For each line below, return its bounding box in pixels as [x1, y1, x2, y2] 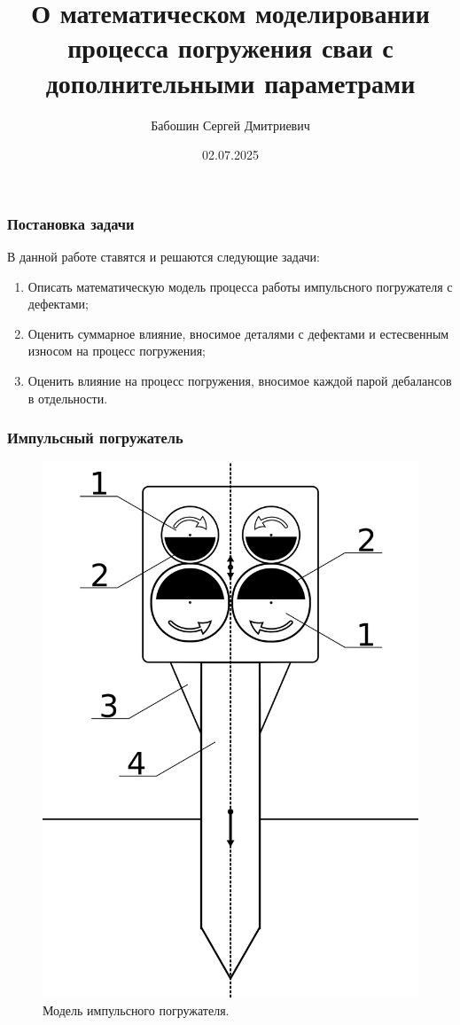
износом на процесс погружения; [27, 341, 207, 360]
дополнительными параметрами [45, 64, 416, 100]
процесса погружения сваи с [67, 29, 394, 66]
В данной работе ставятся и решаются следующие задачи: [7, 246, 320, 265]
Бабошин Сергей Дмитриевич [151, 115, 310, 134]
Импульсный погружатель [7, 426, 183, 449]
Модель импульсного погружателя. [43, 1000, 230, 1019]
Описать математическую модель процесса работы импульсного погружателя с [27, 277, 453, 295]
